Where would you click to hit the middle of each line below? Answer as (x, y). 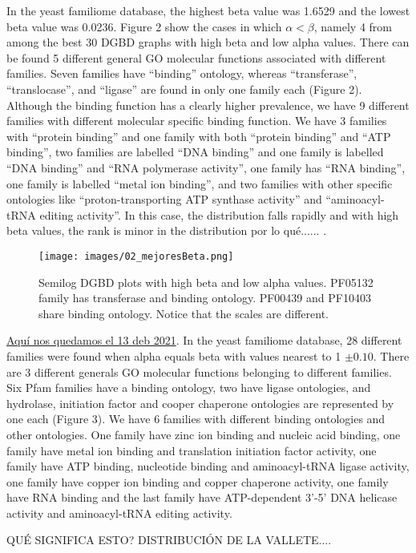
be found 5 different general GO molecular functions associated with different (196, 57)
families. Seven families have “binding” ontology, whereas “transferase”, (182, 73)
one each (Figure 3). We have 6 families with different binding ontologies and (196, 419)
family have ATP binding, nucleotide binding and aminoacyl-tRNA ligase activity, (208, 466)
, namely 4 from (353, 26)
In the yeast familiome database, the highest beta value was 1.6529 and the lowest (208, 10)
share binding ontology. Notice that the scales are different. (184, 313)
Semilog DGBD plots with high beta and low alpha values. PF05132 (206, 282)
